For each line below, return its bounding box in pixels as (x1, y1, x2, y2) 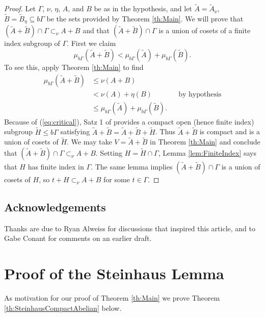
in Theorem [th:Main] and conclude (150, 136, 260, 147)
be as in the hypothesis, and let (94, 3, 192, 14)
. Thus (155, 126, 176, 137)
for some (103, 174, 130, 184)
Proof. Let (4, 3, 36, 14)
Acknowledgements (4, 199, 106, 214)
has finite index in (28, 161, 84, 172)
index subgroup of (4, 38, 60, 48)
